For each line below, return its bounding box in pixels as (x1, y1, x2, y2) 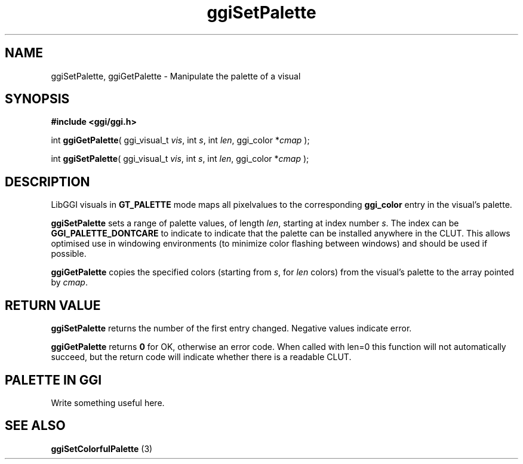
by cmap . (51, 277, 88, 288)
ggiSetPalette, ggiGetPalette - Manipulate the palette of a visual (51, 70, 301, 81)
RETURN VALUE (5, 297, 101, 313)
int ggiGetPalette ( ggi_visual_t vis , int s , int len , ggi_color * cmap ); (51, 135, 310, 146)
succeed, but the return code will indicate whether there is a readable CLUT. (51, 352, 352, 362)
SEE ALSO (5, 418, 66, 434)
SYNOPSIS (5, 91, 70, 107)
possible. (51, 248, 87, 259)
